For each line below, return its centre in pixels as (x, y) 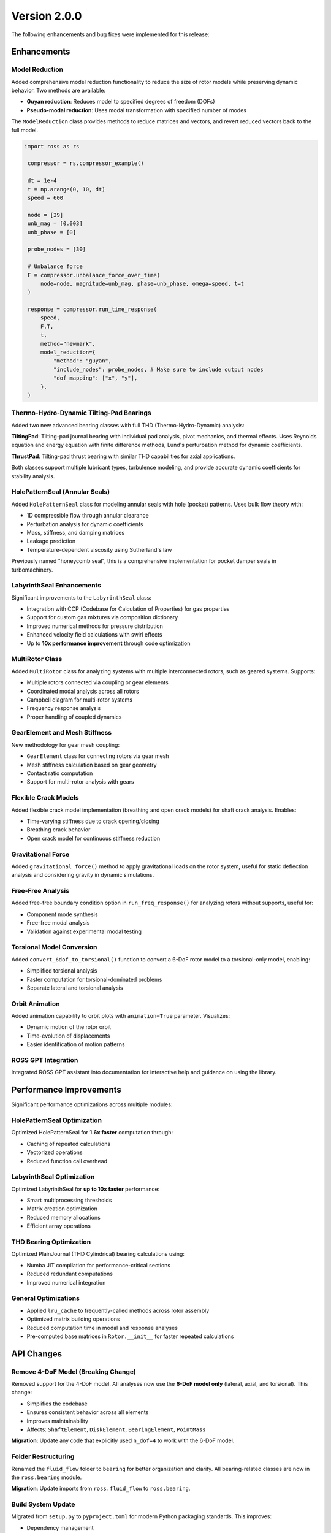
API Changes (37, 1354)
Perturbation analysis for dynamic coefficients (85, 524)
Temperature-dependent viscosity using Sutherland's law (99, 549)
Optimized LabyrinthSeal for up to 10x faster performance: (86, 1189)
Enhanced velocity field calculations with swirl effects (94, 635)
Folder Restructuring (43, 1456)
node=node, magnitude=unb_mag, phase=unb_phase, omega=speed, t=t (142, 283)
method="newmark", (68, 344)
